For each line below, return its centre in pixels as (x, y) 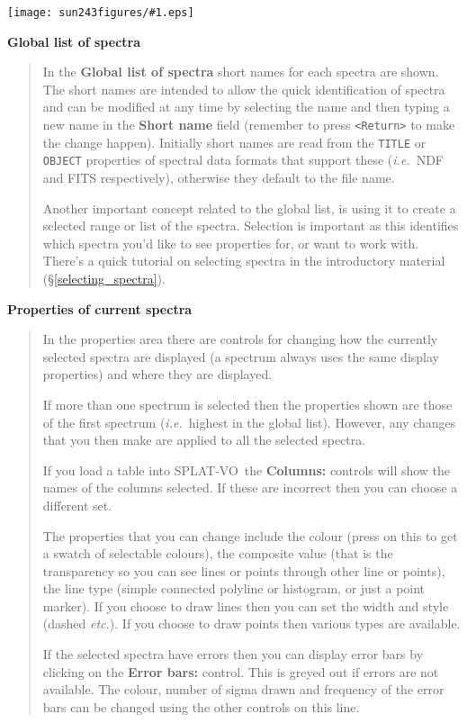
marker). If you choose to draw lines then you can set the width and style (246, 606)
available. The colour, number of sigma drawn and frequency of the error (243, 689)
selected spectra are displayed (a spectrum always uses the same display (241, 356)
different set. (77, 505)
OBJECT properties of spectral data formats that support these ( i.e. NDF (243, 160)
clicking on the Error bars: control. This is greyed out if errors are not (241, 671)
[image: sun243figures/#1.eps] (101, 13)
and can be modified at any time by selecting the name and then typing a (246, 107)
